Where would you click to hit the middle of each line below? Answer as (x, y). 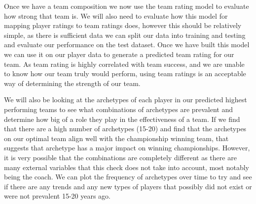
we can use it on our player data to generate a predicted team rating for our (119, 54)
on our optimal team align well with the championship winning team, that (116, 138)
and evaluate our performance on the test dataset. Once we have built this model (127, 44)
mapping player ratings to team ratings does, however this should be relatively (123, 25)
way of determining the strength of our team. (72, 83)
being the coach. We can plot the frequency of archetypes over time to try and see (128, 177)
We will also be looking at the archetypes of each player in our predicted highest (126, 100)
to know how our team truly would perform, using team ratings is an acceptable (125, 73)
